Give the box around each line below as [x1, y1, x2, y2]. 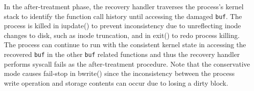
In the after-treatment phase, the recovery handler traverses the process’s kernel [4, 1, 244, 11]
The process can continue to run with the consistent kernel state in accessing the [4, 39, 246, 50]
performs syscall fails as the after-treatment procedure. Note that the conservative [4, 58, 250, 69]
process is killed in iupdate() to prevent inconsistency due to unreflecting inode [4, 20, 241, 31]
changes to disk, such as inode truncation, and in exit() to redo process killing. [4, 30, 240, 40]
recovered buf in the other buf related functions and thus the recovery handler [4, 49, 240, 59]
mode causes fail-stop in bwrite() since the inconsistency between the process [4, 68, 235, 78]
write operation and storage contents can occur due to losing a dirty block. [4, 77, 229, 88]
